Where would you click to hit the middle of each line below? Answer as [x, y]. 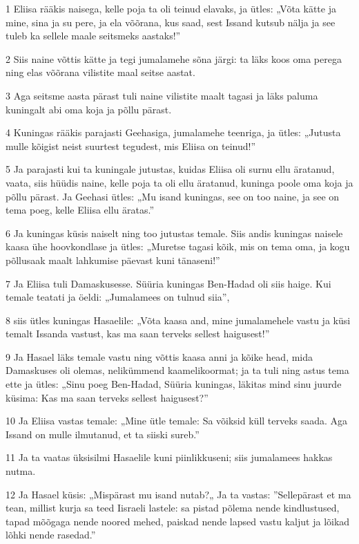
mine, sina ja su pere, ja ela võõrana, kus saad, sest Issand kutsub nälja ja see [171, 22]
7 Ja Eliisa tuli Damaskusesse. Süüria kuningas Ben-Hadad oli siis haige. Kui [168, 283]
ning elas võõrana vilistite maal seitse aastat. [100, 72]
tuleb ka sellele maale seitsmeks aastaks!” [93, 36]
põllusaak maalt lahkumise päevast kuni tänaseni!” [113, 260]
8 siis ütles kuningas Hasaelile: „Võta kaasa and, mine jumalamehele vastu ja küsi [178, 320]
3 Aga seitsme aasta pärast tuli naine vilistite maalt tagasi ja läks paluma [162, 95]
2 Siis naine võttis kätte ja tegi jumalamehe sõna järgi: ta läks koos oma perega [174, 58]
